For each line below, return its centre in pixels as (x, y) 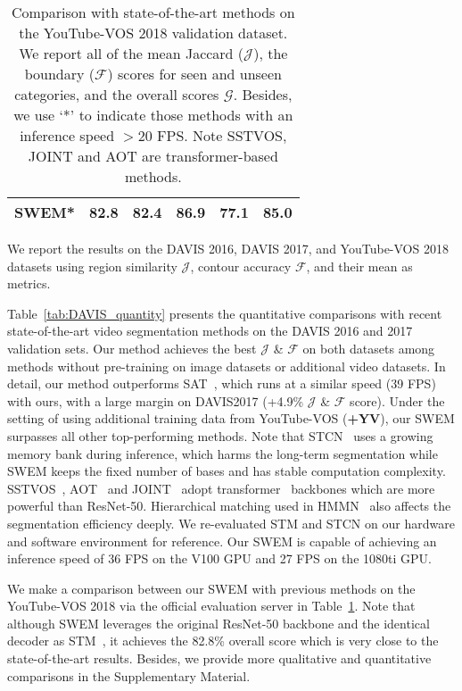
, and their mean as (359, 266)
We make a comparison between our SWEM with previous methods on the (211, 588)
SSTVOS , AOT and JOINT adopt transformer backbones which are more (221, 488)
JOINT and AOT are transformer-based (153, 156)
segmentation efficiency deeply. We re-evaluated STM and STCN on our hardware (231, 523)
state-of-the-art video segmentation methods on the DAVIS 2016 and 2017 (210, 331)
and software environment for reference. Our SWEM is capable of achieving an (222, 541)
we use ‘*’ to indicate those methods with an (153, 115)
